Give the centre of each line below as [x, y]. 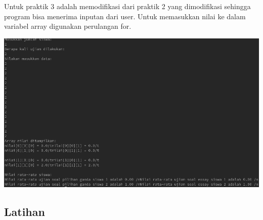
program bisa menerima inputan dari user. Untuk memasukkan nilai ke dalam [125, 16]
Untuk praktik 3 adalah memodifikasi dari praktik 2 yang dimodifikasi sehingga [127, 6]
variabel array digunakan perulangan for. [68, 26]
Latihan [25, 211]
